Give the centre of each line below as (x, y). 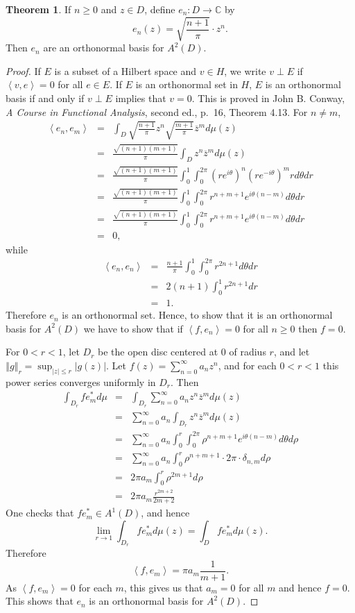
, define (160, 9)
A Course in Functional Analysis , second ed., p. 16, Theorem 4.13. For (157, 111)
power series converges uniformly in (81, 381)
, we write (245, 70)
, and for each (247, 365)
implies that (141, 98)
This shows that (40, 601)
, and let (292, 352)
